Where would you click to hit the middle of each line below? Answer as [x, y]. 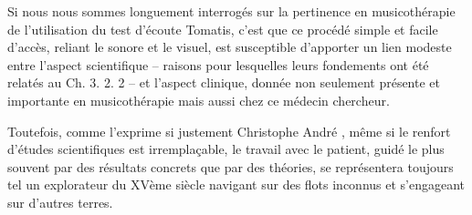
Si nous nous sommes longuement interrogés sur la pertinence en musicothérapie [231, 11]
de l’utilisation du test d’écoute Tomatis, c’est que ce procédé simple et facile [223, 29]
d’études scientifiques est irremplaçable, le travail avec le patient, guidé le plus [226, 149]
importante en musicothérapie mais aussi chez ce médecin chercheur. [199, 100]
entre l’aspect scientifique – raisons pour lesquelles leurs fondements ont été [218, 64]
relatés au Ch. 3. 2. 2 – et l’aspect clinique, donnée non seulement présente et [224, 82]
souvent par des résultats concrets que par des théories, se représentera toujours [231, 166]
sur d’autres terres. [60, 202]
